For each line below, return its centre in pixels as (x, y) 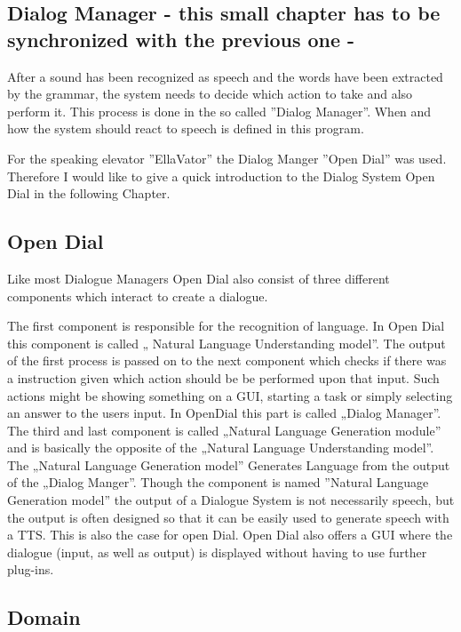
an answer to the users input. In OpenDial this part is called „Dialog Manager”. (224, 413)
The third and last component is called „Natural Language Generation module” (224, 430)
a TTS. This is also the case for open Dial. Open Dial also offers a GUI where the (230, 535)
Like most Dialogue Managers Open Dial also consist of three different (199, 278)
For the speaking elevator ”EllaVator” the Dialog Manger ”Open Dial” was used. (227, 158)
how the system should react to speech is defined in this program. (186, 128)
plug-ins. (31, 569)
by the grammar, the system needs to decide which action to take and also (210, 94)
